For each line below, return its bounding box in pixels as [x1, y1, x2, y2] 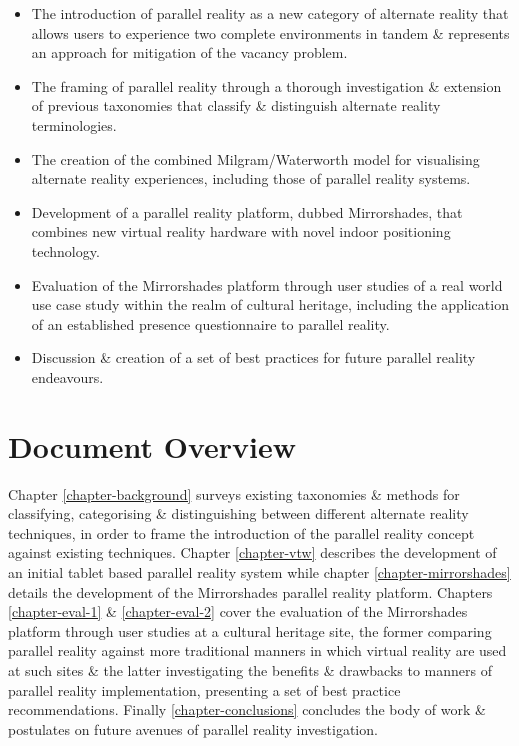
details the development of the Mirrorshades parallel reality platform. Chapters [8, 581, 493, 602]
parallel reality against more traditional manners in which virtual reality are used [8, 640, 507, 661]
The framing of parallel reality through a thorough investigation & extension [31, 75, 502, 96]
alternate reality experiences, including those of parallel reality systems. [31, 168, 471, 189]
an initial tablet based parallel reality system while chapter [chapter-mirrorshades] [8, 562, 511, 582]
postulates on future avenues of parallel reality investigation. [8, 718, 378, 739]
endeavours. [31, 366, 104, 387]
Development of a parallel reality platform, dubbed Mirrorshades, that [31, 201, 463, 222]
